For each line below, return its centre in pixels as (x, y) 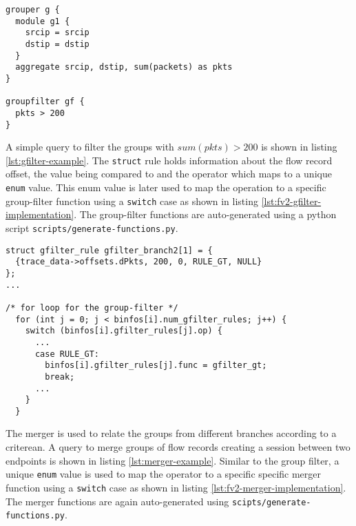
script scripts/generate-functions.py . (92, 227)
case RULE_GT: (67, 354)
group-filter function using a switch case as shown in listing (132, 201)
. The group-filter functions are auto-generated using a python (205, 214)
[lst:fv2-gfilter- (291, 201)
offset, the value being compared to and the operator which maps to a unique (169, 174)
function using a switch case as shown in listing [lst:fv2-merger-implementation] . (176, 487)
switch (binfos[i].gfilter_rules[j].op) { (124, 331)
